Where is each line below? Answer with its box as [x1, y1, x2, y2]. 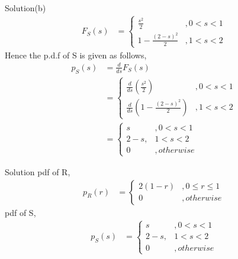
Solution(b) [5, 2, 46, 14]
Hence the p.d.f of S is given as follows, [5, 48, 147, 61]
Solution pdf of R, [5, 165, 70, 178]
